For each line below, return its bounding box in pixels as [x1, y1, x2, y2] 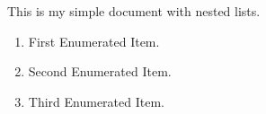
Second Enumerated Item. [28, 62, 172, 81]
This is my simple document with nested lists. [7, 2, 261, 20]
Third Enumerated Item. [28, 92, 164, 110]
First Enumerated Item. [28, 31, 160, 50]
